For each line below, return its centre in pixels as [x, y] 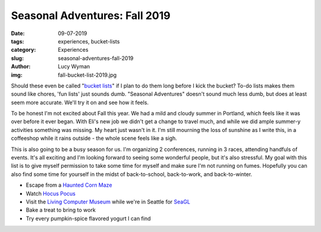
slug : [17, 58]
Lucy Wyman [74, 67]
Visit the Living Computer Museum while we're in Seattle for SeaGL [108, 202]
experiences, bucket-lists [89, 41]
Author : [21, 67]
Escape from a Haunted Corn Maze [69, 185]
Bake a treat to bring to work [61, 210]
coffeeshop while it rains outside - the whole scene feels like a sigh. [94, 138]
